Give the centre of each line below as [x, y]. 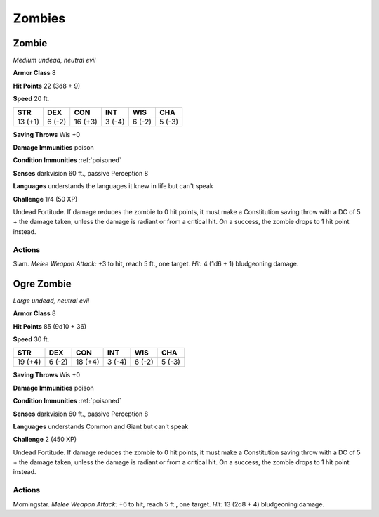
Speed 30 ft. [31, 339]
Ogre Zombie [42, 283]
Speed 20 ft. [31, 99]
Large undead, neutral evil [51, 300]
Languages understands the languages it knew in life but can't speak [113, 186]
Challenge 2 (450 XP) [45, 440]
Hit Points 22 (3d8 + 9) [47, 86]
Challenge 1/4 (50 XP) [45, 199]
